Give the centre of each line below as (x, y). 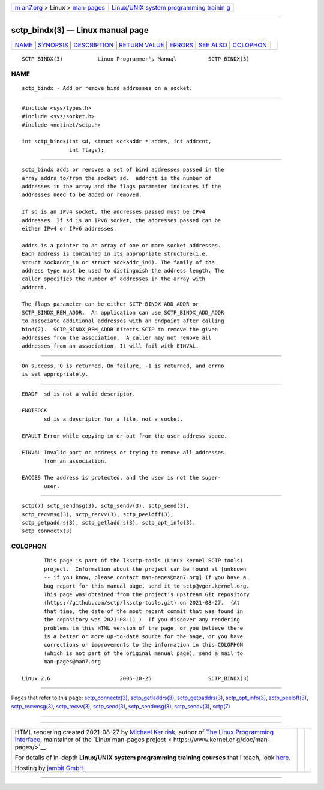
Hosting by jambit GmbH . (50, 768)
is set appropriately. (55, 374)
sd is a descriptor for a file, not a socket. (113, 419)
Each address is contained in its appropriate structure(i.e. (115, 254)
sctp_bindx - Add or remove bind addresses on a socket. (107, 88)
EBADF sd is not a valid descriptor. (79, 394)
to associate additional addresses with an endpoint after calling (123, 321)
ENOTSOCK (34, 411)
